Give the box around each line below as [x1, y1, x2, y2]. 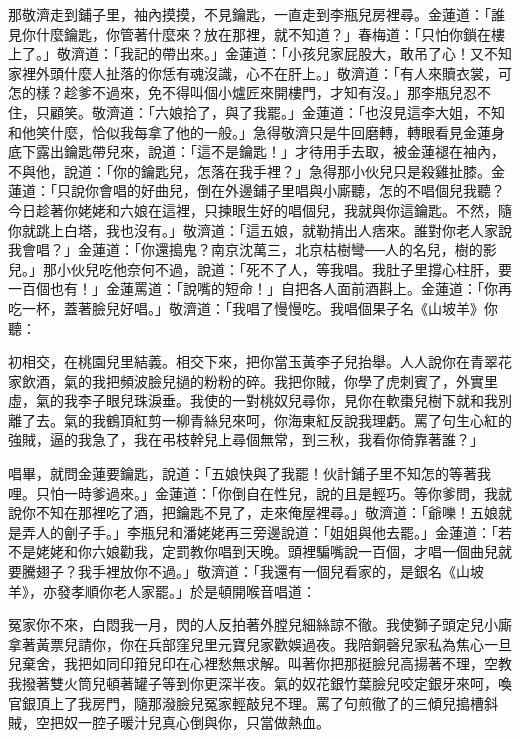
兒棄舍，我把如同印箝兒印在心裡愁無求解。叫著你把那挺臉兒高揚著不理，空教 [8, 653, 512, 674]
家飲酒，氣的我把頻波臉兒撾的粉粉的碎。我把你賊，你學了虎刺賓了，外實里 [8, 370, 498, 391]
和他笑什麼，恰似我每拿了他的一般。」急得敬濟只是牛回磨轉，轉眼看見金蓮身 [8, 121, 505, 142]
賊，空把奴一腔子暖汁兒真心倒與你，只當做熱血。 [8, 712, 330, 733]
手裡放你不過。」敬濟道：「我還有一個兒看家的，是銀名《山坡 [91, 561, 484, 582]
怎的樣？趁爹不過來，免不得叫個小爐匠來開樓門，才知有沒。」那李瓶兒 [8, 82, 463, 103]
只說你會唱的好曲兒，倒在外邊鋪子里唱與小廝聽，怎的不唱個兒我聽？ [56, 180, 505, 201]
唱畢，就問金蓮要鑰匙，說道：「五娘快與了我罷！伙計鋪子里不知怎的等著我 [8, 463, 491, 484]
